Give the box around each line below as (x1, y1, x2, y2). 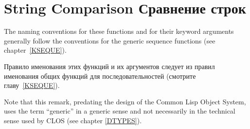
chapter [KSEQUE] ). (4, 45, 67, 55)
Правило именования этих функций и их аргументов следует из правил (4, 61, 215, 71)
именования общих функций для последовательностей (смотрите (4, 71, 196, 81)
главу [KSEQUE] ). (4, 80, 60, 90)
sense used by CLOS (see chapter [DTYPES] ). (4, 115, 142, 125)
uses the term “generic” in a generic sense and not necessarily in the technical (4, 106, 235, 116)
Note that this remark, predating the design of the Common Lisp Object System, (4, 96, 246, 106)
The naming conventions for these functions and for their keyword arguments (4, 26, 234, 36)
